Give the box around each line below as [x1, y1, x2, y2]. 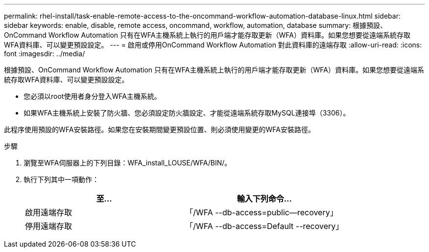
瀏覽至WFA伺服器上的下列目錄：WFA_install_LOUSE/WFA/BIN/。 [24, 159, 232, 167]
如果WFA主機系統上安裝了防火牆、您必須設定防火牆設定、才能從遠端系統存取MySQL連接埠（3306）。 [24, 109, 350, 117]
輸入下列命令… [237, 194, 292, 204]
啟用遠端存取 [25, 207, 72, 217]
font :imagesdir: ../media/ [4, 49, 85, 58]
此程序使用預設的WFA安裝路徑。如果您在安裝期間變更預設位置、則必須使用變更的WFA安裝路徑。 [4, 125, 315, 134]
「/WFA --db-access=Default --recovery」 [185, 221, 344, 231]
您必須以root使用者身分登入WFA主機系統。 [24, 92, 161, 100]
